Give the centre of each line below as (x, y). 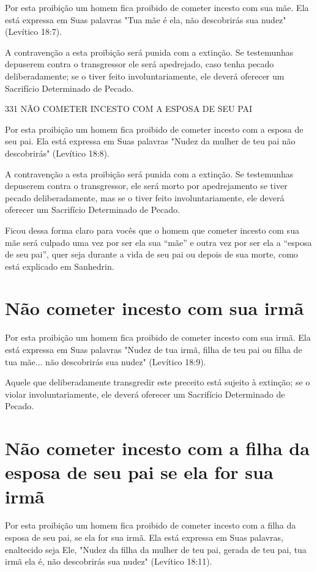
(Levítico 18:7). (34, 32)
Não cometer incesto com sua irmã (155, 308)
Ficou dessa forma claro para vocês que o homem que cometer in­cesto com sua (152, 230)
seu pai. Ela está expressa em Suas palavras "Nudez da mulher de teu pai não (150, 141)
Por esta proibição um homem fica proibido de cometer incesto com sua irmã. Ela (158, 337)
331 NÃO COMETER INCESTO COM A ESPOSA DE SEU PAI (129, 109)
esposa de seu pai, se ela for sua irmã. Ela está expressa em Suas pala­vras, (144, 537)
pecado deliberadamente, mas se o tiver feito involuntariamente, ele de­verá (145, 197)
